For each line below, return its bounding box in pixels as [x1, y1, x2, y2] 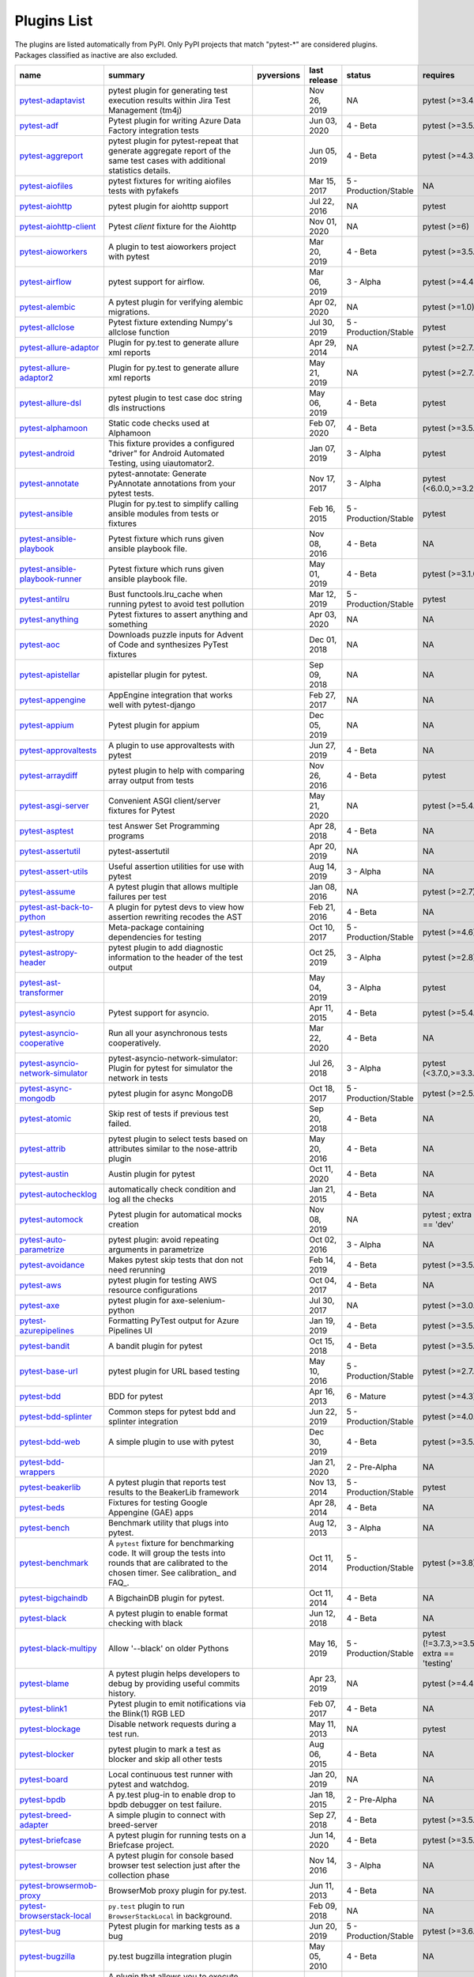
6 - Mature [346, 1391, 386, 1402]
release [309, 75, 338, 86]
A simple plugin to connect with [107, 1809, 226, 1820]
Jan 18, [309, 1790, 336, 1801]
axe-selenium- [171, 1295, 226, 1306]
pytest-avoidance [19, 1260, 85, 1271]
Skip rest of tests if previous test [107, 1108, 229, 1119]
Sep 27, [309, 1809, 337, 1820]
